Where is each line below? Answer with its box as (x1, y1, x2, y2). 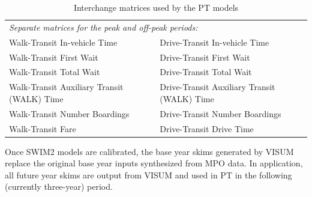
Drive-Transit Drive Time (160, 122, 254, 135)
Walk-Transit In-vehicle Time (9, 35, 118, 48)
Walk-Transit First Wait (9, 50, 98, 63)
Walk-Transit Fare (9, 122, 76, 135)
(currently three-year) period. (5, 180, 113, 193)
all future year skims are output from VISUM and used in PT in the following (5, 168, 292, 181)
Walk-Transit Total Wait (9, 65, 100, 78)
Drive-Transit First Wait (160, 50, 250, 63)
